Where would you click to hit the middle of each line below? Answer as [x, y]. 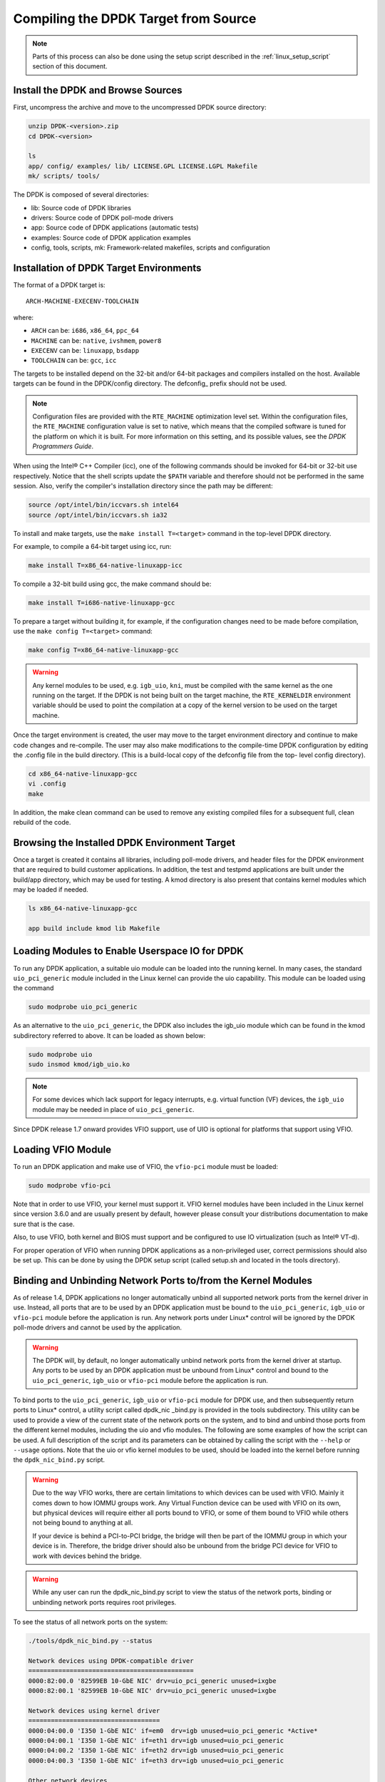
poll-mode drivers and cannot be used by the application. [97, 1328]
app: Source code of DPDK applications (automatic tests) [115, 227]
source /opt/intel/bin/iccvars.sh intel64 [103, 505]
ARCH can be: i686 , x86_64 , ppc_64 [85, 331]
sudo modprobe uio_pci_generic [83, 1007]
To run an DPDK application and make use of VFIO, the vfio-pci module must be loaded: [145, 1167]
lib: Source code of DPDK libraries [81, 207]
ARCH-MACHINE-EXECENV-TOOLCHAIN [82, 302]
